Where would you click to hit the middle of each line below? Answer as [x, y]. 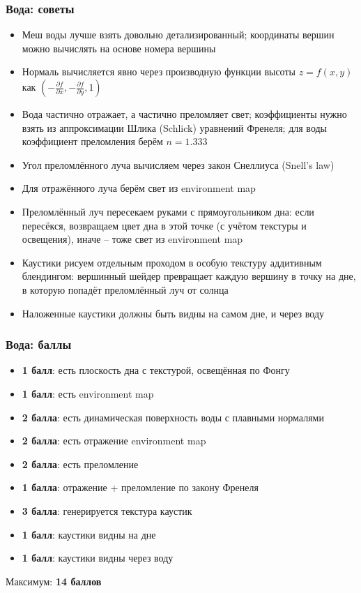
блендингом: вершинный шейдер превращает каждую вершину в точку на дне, [189, 276]
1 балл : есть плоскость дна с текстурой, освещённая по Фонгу [156, 370]
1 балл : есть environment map [88, 393]
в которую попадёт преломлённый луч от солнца [125, 289]
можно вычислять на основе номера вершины [119, 48]
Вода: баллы [39, 344]
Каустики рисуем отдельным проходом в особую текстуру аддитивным [172, 262]
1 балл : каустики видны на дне [89, 534]
